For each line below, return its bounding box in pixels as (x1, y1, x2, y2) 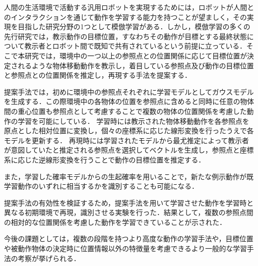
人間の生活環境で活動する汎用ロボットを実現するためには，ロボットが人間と (4, 2, 254, 12)
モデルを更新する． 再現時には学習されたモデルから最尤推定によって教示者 (4, 135, 249, 145)
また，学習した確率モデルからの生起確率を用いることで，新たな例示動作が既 (4, 171, 254, 181)
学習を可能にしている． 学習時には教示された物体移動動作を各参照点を (17, 115, 250, 126)
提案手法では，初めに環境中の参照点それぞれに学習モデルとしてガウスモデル (4, 86, 254, 97)
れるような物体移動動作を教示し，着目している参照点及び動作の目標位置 (17, 60, 254, 70)
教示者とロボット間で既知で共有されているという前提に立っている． (24, 41, 247, 51)
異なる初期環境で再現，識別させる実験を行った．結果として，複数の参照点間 (4, 207, 254, 217)
